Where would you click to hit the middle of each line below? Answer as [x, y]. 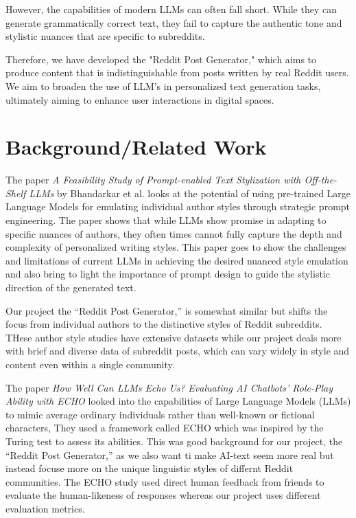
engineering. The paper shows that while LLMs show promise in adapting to [166, 220]
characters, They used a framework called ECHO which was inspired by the [165, 428]
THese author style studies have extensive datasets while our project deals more [174, 337]
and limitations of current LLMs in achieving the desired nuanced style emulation [177, 260]
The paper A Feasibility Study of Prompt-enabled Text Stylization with [153, 180]
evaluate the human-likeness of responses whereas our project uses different [163, 495]
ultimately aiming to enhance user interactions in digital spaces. [140, 99]
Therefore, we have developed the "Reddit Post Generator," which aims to [161, 59]
